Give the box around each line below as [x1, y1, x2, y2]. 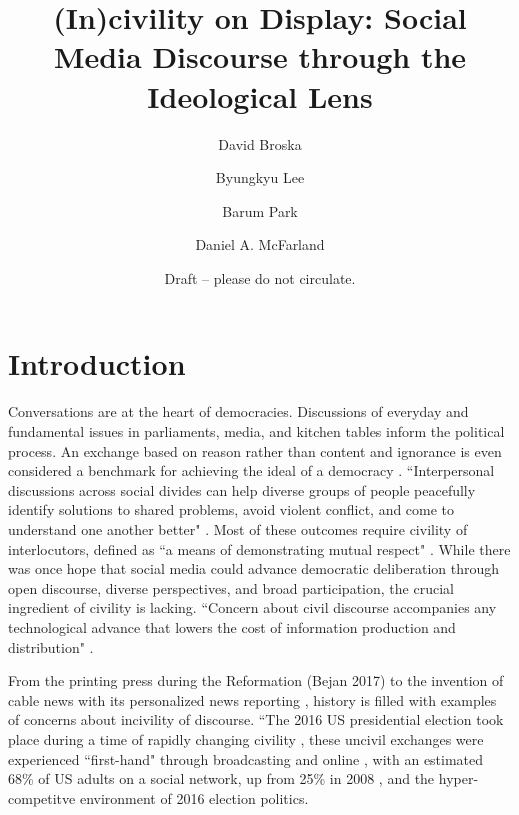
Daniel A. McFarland [195, 234, 325, 255]
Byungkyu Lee [215, 167, 305, 188]
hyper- [438, 768, 479, 789]
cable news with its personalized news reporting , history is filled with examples [8, 689, 497, 710]
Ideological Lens [147, 75, 373, 116]
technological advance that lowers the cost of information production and [8, 616, 456, 637]
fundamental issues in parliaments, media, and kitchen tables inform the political [8, 421, 505, 441]
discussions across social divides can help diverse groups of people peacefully [8, 479, 476, 500]
